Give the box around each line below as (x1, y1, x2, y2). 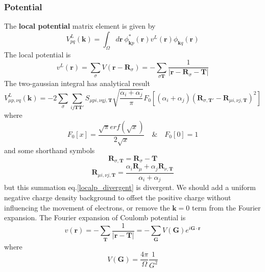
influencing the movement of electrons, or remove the (4, 202, 170, 213)
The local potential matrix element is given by (4, 20, 156, 31)
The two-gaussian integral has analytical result (4, 78, 150, 88)
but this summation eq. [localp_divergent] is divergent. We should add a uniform (4, 182, 256, 193)
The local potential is (4, 49, 71, 59)
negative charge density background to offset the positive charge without (4, 192, 231, 202)
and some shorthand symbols (4, 145, 95, 156)
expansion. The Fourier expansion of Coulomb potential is (4, 212, 186, 223)
